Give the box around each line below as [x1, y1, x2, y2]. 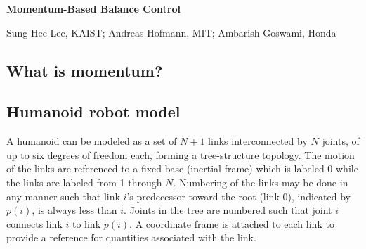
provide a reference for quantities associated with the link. [6, 230, 256, 245]
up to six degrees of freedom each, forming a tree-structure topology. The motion [6, 147, 355, 162]
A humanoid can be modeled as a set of [6, 134, 177, 148]
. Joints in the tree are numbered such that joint [124, 203, 332, 217]
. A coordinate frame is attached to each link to [129, 216, 334, 231]
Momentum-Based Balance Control [6, 1, 181, 15]
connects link [6, 216, 63, 231]
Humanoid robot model [6, 101, 181, 122]
